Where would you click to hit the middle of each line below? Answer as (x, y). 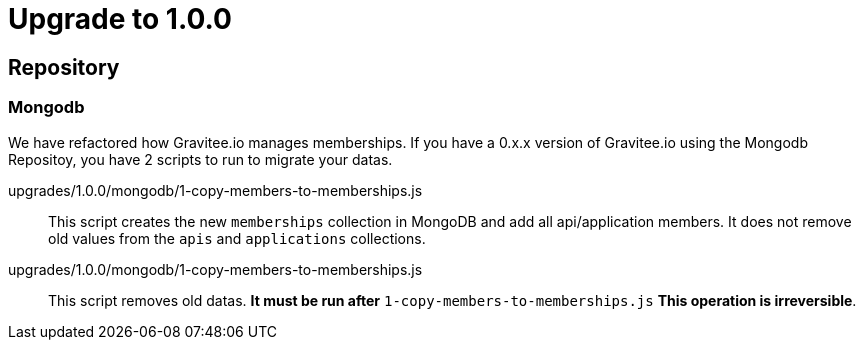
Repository (64, 67)
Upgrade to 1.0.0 (120, 19)
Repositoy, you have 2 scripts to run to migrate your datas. (200, 159)
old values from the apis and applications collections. (237, 238)
